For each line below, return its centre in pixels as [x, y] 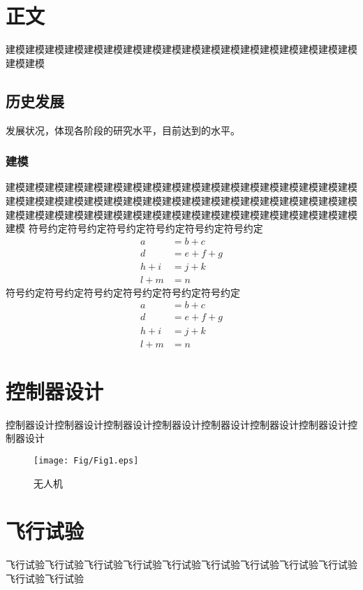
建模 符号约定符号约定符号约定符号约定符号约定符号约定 [134, 228]
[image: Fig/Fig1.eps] [86, 460]
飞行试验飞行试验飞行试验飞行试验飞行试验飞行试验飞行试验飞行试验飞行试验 [181, 564]
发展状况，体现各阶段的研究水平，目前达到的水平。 [123, 130]
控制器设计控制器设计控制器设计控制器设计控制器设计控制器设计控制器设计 [177, 424]
